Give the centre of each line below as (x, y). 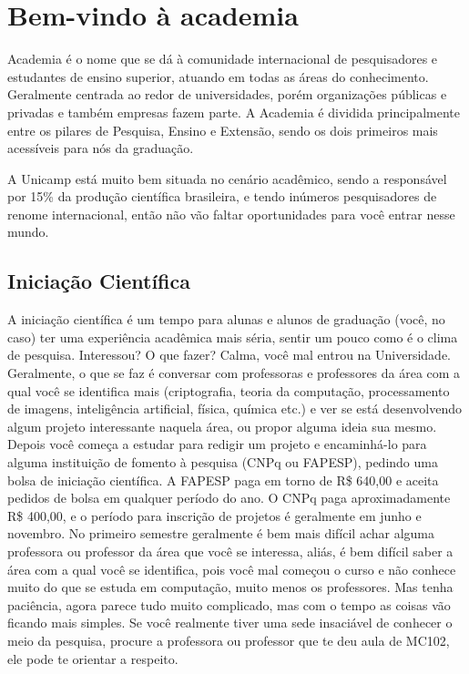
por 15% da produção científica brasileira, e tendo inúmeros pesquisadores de (222, 196)
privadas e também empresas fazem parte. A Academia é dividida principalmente (234, 112)
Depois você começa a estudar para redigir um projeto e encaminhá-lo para (217, 444)
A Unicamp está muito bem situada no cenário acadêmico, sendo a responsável (227, 178)
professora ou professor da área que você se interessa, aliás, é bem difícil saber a (230, 551)
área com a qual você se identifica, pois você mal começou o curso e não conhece (232, 569)
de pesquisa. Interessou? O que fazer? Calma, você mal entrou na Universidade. (229, 355)
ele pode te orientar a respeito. (93, 658)
